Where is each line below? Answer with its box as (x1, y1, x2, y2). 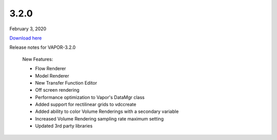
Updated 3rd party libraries (35, 123, 93, 129)
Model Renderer (35, 72, 69, 79)
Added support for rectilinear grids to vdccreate (35, 102, 136, 108)
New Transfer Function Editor (35, 79, 97, 86)
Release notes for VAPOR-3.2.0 (9, 44, 76, 51)
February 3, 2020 (9, 26, 47, 32)
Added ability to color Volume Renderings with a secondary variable (35, 108, 179, 115)
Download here (9, 35, 42, 41)
